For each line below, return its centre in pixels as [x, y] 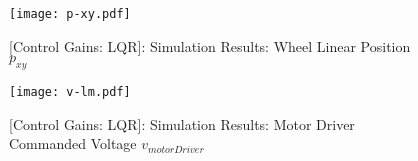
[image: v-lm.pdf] [70, 92]
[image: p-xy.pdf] [70, 14]
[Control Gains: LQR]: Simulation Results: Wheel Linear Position [210, 45]
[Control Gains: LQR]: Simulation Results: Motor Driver [182, 123]
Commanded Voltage [73, 143]
